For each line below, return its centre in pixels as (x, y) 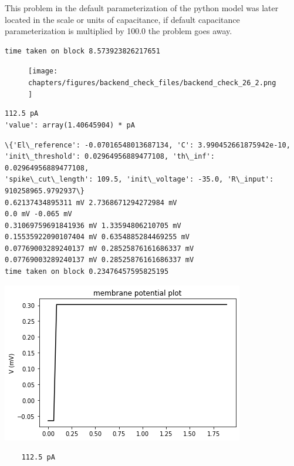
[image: (43, 71)
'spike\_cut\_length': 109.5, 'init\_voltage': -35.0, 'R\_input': (139, 180)
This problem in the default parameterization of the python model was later (142, 8)
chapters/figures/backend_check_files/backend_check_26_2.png (152, 83)
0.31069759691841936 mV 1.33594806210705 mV (93, 225)
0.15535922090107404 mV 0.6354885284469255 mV (97, 237)
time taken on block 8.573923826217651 (82, 51)
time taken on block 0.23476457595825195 (87, 272)
